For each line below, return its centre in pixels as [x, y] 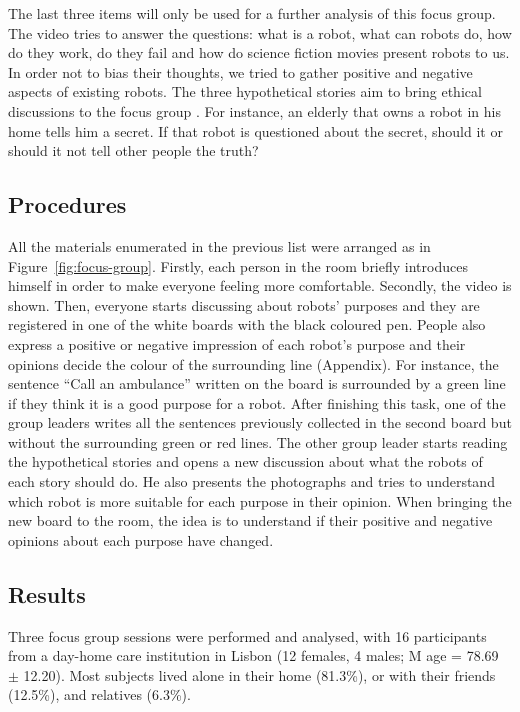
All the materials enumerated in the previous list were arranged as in [219, 245]
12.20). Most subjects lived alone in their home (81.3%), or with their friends [259, 674]
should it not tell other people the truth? [133, 150]
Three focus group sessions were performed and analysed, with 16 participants [247, 635]
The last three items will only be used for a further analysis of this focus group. [252, 13]
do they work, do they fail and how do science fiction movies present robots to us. [259, 52]
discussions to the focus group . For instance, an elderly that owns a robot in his [254, 110]
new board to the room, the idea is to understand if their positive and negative [250, 520]
